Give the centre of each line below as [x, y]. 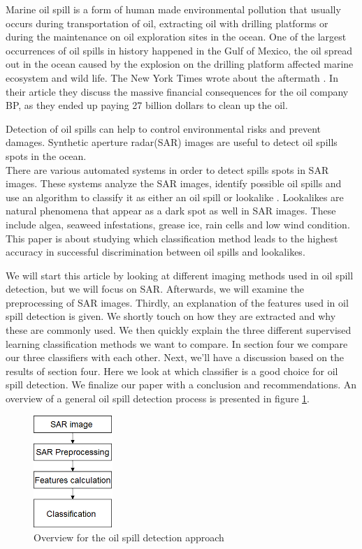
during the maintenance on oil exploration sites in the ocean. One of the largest [176, 37]
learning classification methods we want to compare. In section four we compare [177, 343]
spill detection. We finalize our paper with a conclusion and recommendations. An [181, 385]
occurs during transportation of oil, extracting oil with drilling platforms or [167, 23]
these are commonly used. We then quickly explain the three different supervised [179, 330]
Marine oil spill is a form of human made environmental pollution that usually [173, 9]
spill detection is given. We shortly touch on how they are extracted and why [171, 316]
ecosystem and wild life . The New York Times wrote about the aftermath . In [172, 77]
